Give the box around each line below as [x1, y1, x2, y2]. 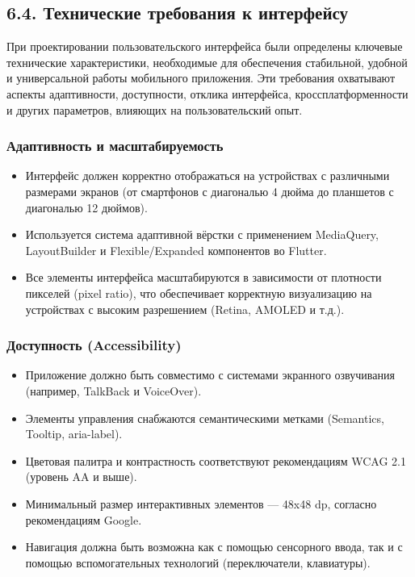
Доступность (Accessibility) [6, 335, 182, 355]
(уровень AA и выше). [25, 468, 137, 485]
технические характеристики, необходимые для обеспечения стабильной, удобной [6, 53, 408, 70]
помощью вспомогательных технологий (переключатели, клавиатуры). [25, 554, 371, 571]
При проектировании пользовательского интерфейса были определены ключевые [6, 38, 403, 55]
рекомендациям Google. [25, 511, 142, 528]
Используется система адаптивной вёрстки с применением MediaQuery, [25, 226, 379, 243]
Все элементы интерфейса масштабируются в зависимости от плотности [25, 269, 382, 286]
